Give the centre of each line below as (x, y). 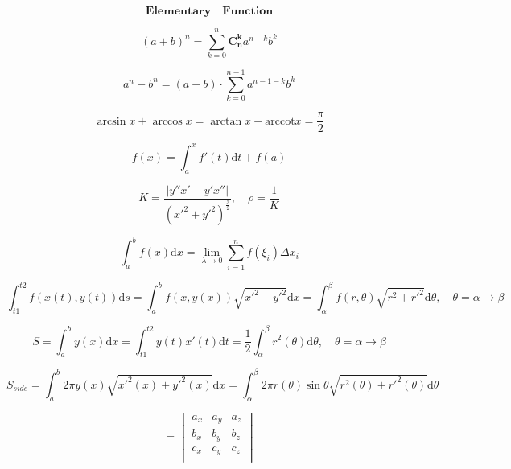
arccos (167, 121)
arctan (226, 121)
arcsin (111, 121)
